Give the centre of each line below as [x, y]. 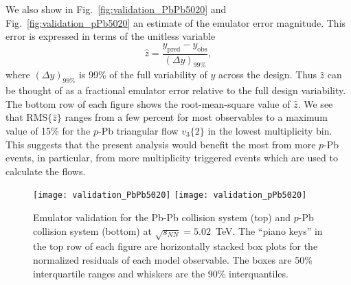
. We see [315, 103]
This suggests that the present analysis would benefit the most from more [161, 144]
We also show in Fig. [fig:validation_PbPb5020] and [116, 9]
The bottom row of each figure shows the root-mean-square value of [148, 103]
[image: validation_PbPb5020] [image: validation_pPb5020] [170, 195]
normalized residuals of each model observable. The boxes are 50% [173, 259]
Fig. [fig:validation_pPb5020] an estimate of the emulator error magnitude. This [176, 22]
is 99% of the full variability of [143, 75]
